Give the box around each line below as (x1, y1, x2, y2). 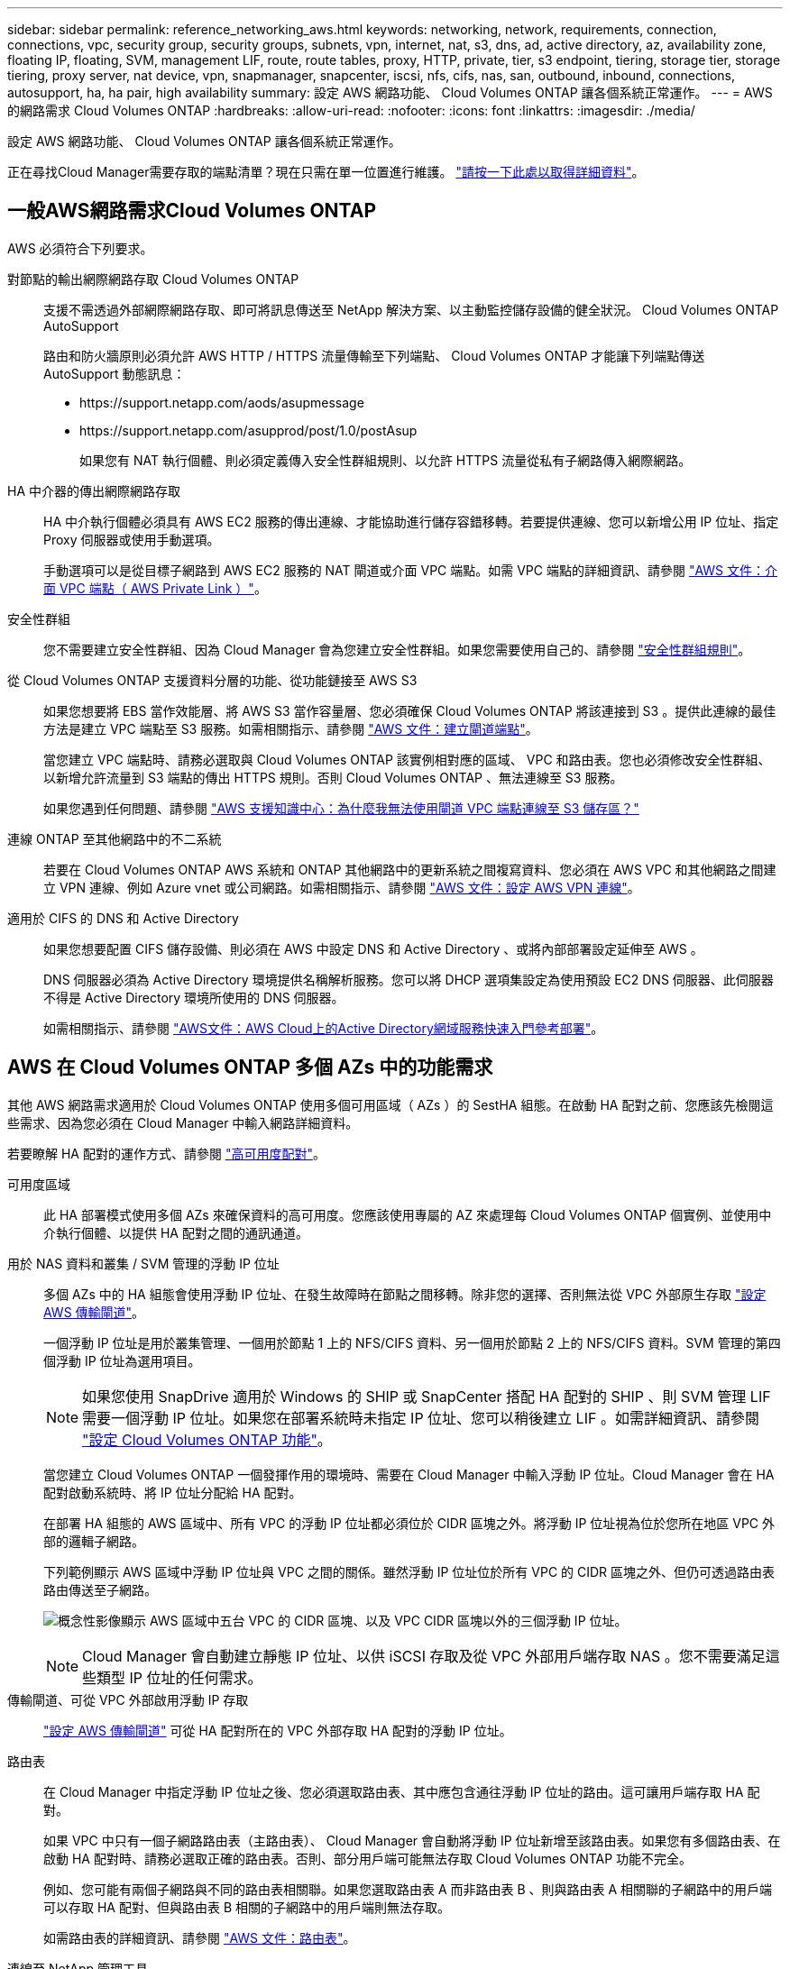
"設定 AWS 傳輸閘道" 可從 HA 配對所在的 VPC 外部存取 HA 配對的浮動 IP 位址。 (43, 1722, 512, 1738)
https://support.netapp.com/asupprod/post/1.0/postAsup (79, 422, 418, 438)
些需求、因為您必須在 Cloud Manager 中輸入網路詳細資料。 (7, 1114, 359, 1131)
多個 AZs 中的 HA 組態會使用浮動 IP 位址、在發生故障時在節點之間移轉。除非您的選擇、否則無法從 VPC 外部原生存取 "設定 (43, 1286, 767, 1302)
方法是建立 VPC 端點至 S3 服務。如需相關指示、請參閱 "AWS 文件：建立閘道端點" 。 (43, 720, 538, 737)
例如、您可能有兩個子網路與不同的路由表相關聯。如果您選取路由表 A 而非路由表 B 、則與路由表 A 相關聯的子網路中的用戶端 (43, 1881, 773, 1897)
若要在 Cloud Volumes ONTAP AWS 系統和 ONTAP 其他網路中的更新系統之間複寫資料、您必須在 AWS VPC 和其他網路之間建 (43, 861, 776, 877)
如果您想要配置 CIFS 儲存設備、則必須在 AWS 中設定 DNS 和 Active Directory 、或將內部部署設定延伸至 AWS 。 (43, 940, 703, 957)
